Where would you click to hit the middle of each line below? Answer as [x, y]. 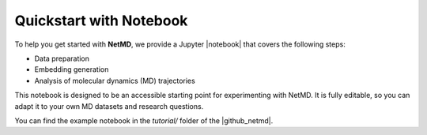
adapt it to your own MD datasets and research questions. [109, 106]
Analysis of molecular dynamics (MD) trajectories [115, 81]
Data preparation [62, 58]
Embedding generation [72, 69]
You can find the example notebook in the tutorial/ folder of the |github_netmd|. [144, 120]
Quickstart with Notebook [101, 21]
